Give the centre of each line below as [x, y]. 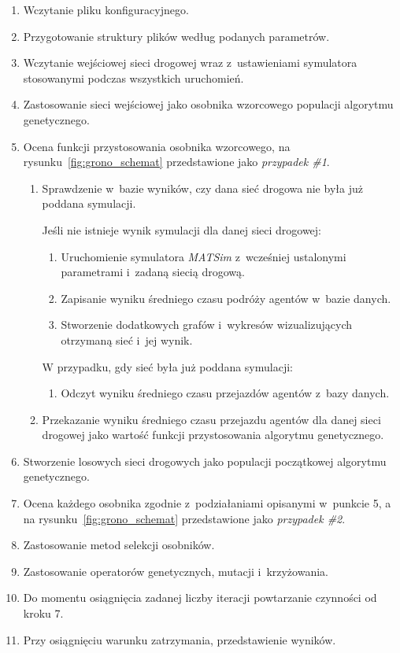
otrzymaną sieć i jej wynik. [127, 339]
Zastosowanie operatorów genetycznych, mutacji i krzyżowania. [176, 571]
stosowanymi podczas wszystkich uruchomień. [133, 77]
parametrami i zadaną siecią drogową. [153, 272]
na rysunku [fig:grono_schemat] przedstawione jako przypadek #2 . [184, 518]
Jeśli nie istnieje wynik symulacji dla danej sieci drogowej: [182, 229]
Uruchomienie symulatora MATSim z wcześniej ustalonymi [204, 256]
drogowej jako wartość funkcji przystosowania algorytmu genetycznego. [213, 435]
